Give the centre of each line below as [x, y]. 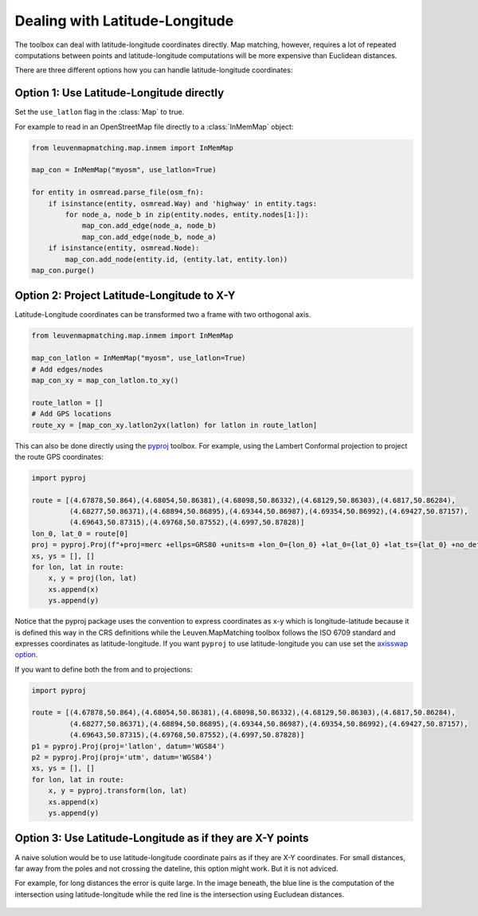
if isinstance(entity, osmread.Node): [124, 248]
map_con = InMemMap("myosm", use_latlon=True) [124, 170]
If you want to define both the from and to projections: [104, 669]
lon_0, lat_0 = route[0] [80, 533]
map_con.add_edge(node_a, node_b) [149, 226]
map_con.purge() [63, 270]
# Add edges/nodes [67, 369]
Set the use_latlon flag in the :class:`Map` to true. [100, 112]
